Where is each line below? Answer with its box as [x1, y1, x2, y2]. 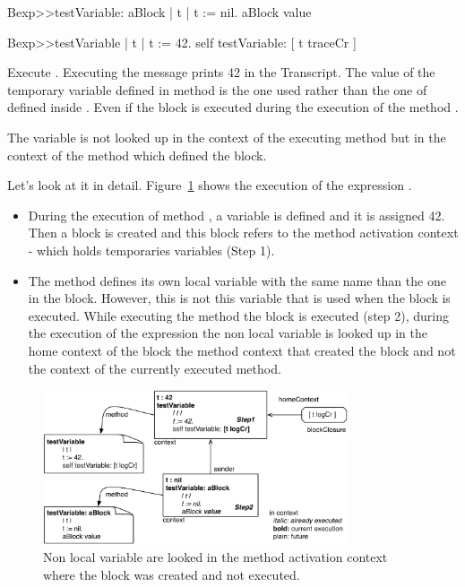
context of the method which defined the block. [7, 145, 267, 164]
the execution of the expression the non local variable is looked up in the [28, 324, 427, 342]
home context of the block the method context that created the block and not [28, 341, 456, 359]
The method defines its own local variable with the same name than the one [28, 271, 446, 289]
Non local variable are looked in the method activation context [43, 548, 388, 566]
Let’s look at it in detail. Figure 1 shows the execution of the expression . [7, 176, 412, 194]
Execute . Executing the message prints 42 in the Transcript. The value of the [7, 63, 435, 82]
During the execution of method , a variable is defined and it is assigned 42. [28, 205, 445, 224]
